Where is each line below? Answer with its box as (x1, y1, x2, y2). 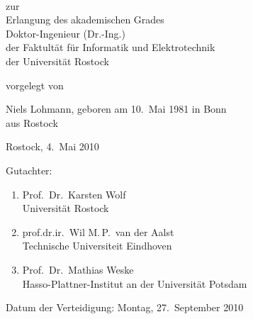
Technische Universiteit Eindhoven (22, 238, 172, 253)
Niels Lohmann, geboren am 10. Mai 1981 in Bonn (6, 101, 227, 116)
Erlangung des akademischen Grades (6, 12, 164, 27)
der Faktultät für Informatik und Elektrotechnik (6, 40, 215, 55)
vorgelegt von (6, 77, 64, 92)
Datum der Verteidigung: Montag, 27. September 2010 (6, 300, 244, 315)
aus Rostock (6, 115, 58, 130)
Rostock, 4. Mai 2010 (6, 139, 99, 154)
